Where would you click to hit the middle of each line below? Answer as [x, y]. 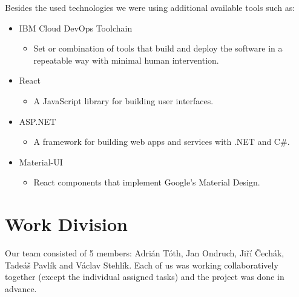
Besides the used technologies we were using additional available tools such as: [150, 7]
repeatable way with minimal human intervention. [126, 60]
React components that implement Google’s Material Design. [147, 182]
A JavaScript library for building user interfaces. [123, 100]
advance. [21, 288]
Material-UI [41, 162]
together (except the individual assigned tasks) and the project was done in [145, 277]
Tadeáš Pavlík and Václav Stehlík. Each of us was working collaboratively [142, 265]
